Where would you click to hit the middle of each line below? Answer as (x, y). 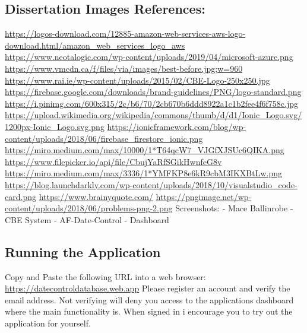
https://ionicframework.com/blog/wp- (177, 126)
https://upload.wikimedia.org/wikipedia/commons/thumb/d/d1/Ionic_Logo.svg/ (153, 115)
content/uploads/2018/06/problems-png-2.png (89, 208)
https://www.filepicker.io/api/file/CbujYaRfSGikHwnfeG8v (113, 161)
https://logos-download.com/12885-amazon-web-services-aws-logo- (125, 34)
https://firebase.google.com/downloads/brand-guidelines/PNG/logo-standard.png (153, 92)
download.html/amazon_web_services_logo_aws (95, 45)
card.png (20, 196)
